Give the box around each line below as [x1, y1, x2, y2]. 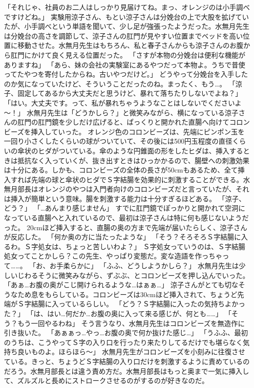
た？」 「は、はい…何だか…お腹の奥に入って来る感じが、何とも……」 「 [4, 308, 232, 318]
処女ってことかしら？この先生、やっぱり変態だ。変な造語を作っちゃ [4, 251, 222, 261]
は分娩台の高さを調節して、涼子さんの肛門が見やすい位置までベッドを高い [4, 30, 243, 41]
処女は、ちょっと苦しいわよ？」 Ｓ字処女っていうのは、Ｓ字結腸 [38, 241, 245, 251]
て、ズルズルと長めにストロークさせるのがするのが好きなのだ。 [4, 375, 209, 386]
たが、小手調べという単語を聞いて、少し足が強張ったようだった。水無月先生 [4, 21, 250, 31]
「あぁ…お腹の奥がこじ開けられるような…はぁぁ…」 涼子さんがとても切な [4, 280, 238, 290]
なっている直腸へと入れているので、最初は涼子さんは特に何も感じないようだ [4, 213, 249, 223]
